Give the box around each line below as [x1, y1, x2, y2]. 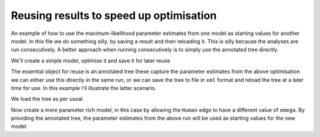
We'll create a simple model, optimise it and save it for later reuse [11, 57, 171, 64]
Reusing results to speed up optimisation [11, 9, 217, 22]
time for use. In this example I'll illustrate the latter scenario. [11, 84, 157, 91]
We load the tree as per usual [11, 95, 83, 103]
